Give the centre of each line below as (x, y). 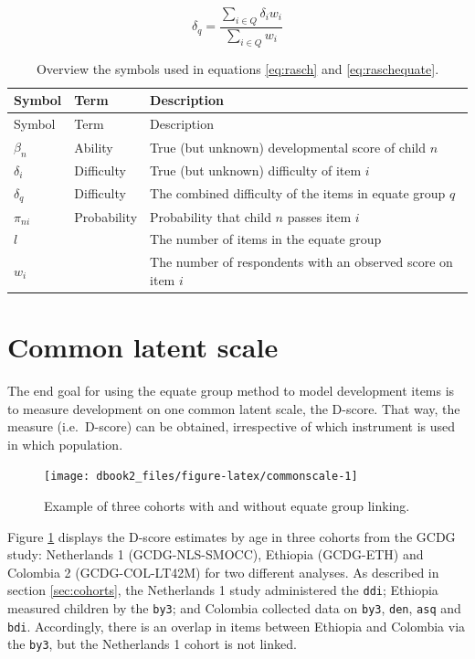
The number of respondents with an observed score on (301, 262)
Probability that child (211, 216)
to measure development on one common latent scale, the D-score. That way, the (234, 408)
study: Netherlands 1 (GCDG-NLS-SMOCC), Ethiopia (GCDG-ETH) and (216, 554)
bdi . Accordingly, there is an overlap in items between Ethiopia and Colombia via (237, 626)
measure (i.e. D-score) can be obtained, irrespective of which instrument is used (232, 426)
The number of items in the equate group (266, 239)
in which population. (65, 444)
